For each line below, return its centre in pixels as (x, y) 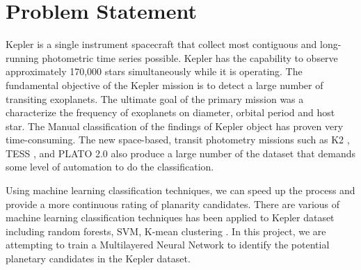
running (22, 57)
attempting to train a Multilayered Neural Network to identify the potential (168, 245)
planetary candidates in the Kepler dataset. (98, 259)
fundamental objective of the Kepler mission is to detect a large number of (165, 85)
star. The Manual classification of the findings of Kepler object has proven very (175, 126)
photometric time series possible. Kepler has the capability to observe (190, 57)
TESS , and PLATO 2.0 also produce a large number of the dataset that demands (181, 153)
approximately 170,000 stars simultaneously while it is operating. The (154, 71)
